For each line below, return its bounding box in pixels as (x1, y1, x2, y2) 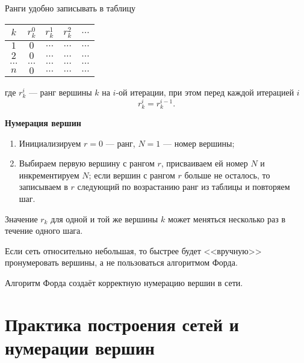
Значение (5, 212, 38, 225)
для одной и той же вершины (51, 212, 158, 225)
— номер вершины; (163, 136, 235, 149)
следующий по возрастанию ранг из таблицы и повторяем (77, 180, 290, 193)
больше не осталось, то (184, 168, 270, 181)
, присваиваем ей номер (161, 157, 248, 169)
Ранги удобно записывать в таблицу (5, 2, 136, 14)
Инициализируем (19, 136, 81, 149)
